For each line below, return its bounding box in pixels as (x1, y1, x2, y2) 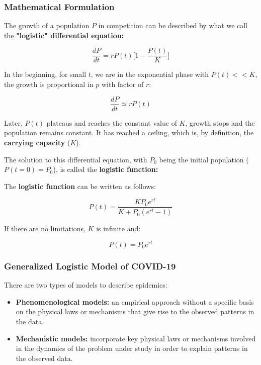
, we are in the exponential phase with (91, 69, 209, 79)
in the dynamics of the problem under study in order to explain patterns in (16, 343, 248, 353)
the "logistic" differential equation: (4, 30, 124, 40)
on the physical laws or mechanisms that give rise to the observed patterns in (16, 306, 254, 317)
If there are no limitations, (4, 223, 85, 234)
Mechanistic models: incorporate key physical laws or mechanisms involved (16, 333, 256, 343)
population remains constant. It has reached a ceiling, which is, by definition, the (4, 127, 254, 138)
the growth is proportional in (4, 79, 94, 89)
